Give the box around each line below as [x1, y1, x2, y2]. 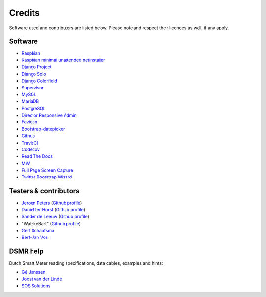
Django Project [21, 64, 52, 70]
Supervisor [21, 85, 44, 90]
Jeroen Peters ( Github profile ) [21, 200, 82, 206]
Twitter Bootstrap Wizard [21, 174, 72, 180]
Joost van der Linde [21, 276, 62, 282]
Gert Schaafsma [21, 227, 54, 233]
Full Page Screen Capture [21, 167, 73, 173]
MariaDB [21, 98, 39, 104]
